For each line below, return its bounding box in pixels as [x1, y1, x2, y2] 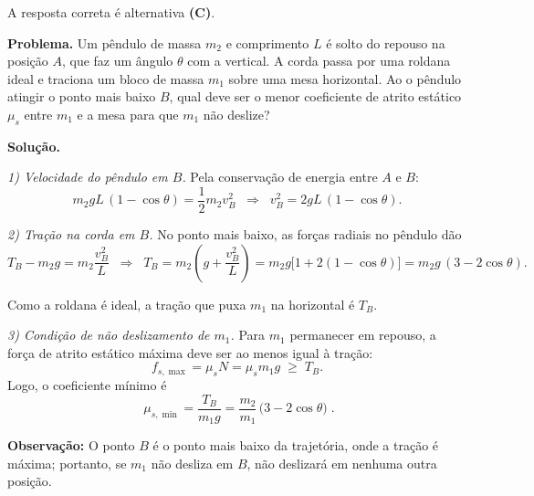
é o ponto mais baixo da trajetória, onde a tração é [152, 436, 439, 455]
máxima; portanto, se [7, 453, 127, 472]
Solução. [7, 136, 60, 155]
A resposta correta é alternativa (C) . [7, 3, 215, 21]
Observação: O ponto [7, 436, 135, 455]
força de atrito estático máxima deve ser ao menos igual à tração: [7, 343, 373, 362]
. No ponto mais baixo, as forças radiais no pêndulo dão [149, 225, 462, 244]
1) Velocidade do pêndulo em [7, 167, 168, 186]
